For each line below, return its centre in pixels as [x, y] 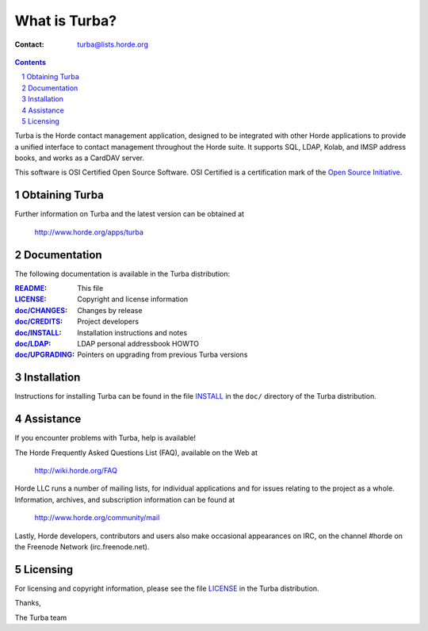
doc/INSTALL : [38, 332]
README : [31, 289]
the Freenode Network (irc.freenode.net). [82, 546]
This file [90, 289]
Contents [31, 62]
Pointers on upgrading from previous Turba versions [162, 355]
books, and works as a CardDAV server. [79, 158]
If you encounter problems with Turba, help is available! [105, 438]
